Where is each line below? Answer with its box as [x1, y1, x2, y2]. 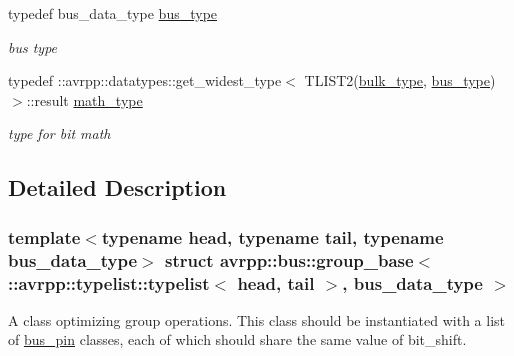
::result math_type [26, 89, 143, 110]
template [8, 224, 81, 249]
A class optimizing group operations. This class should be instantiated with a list [8, 309, 505, 330]
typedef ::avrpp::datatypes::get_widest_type [8, 70, 282, 91]
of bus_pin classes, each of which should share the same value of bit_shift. [8, 329, 467, 350]
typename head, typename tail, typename [101, 224, 444, 249]
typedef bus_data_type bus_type [8, 3, 218, 23]
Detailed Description [8, 172, 227, 203]
